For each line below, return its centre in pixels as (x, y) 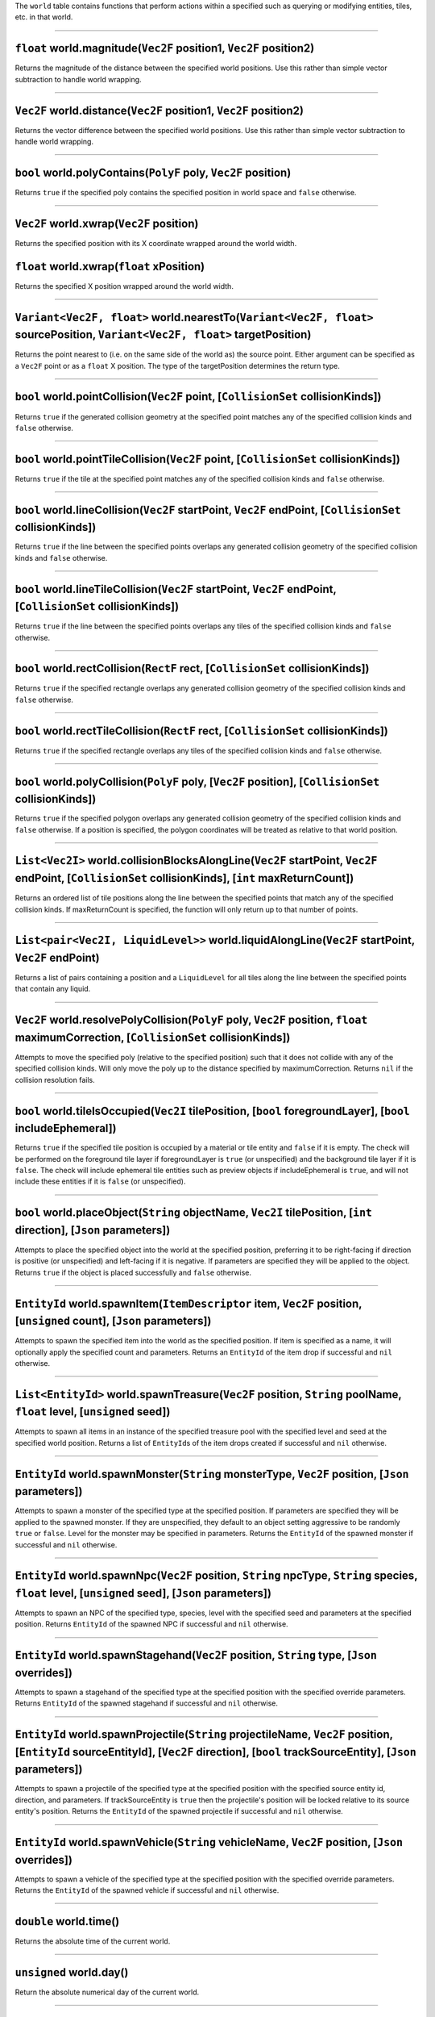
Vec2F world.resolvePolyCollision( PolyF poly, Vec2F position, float (191, 1020)
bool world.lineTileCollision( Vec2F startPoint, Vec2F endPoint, (176, 589)
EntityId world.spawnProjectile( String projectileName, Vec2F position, (204, 1735)
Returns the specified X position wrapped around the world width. (124, 286)
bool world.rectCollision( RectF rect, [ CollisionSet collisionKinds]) (192, 668)
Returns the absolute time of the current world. (93, 1941)
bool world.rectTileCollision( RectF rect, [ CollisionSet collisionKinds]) (201, 731)
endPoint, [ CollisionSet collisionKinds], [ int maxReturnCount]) (184, 878)
